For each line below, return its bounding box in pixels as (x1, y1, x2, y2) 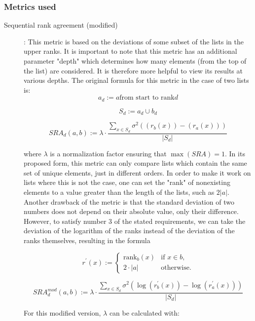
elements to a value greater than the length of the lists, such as (24, 186, 215, 197)
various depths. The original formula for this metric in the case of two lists (24, 75, 249, 85)
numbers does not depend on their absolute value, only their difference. (24, 206, 239, 216)
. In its (225, 148, 245, 158)
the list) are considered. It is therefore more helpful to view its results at (24, 65, 243, 75)
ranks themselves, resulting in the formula (24, 235, 150, 245)
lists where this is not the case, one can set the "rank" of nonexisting (24, 177, 230, 187)
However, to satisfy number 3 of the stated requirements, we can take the (24, 215, 246, 226)
